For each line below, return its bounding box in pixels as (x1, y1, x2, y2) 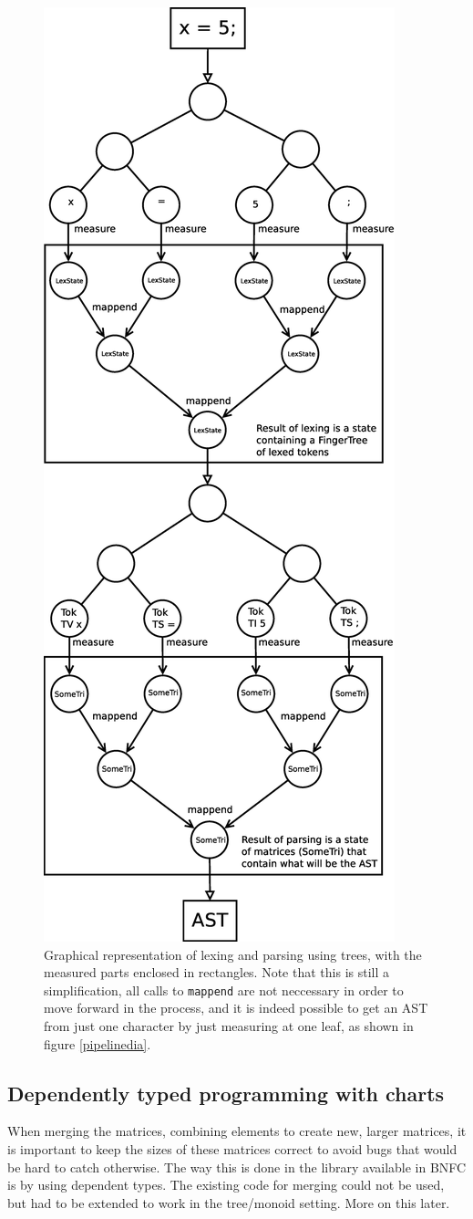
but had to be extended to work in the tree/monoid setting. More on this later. (7, 1193, 450, 1212)
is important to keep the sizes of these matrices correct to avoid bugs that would (7, 1140, 458, 1159)
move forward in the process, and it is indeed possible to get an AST (44, 998, 428, 1017)
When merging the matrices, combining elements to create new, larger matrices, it (7, 1121, 467, 1141)
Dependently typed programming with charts (7, 1078, 445, 1107)
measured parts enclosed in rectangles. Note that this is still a (44, 963, 390, 982)
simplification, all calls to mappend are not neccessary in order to (44, 980, 404, 999)
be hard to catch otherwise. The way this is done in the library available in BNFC (7, 1157, 467, 1176)
